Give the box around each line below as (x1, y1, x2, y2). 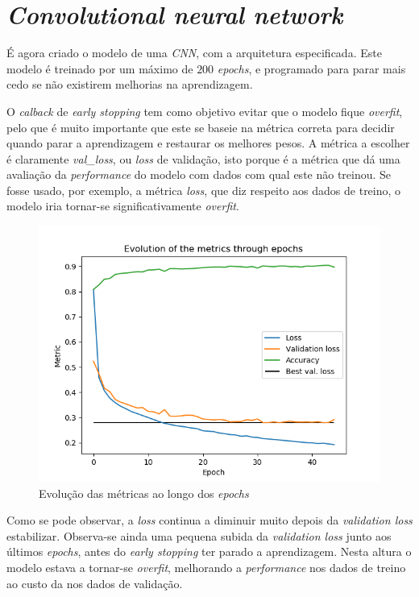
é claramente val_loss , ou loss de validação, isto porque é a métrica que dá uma (6, 150, 400, 167)
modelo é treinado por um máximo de (6, 60, 193, 77)
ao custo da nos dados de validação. (6, 574, 183, 591)
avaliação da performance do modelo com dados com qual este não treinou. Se (6, 166, 392, 183)
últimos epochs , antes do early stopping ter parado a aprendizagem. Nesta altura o (6, 543, 412, 560)
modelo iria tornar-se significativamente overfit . (6, 197, 239, 214)
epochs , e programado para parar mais (217, 60, 406, 77)
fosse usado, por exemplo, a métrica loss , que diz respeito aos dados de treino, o (6, 181, 401, 198)
